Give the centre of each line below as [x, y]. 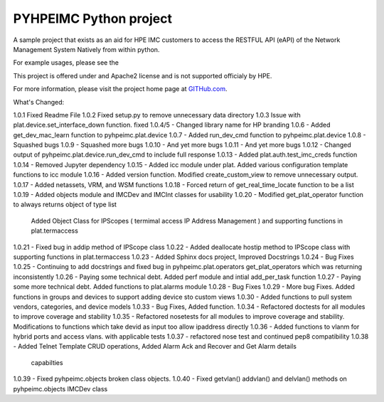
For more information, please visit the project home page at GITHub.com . [120, 89]
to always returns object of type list [65, 205]
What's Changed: [39, 102]
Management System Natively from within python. [86, 49]
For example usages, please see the [66, 63]
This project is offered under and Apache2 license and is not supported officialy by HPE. [143, 75]
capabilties [47, 362]
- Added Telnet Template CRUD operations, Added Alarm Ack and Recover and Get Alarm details [155, 347]
